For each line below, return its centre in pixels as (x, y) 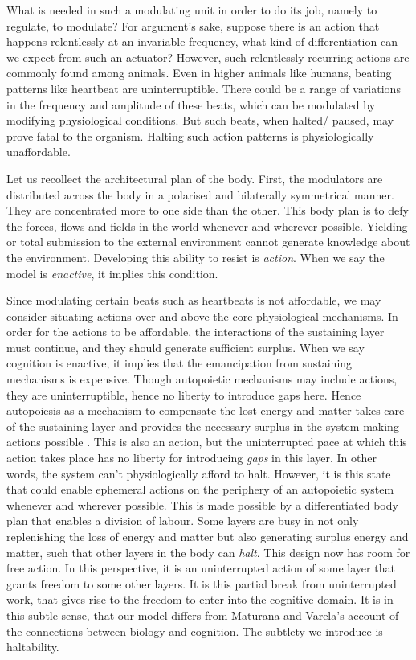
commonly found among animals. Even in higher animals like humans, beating (199, 73)
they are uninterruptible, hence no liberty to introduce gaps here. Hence (184, 394)
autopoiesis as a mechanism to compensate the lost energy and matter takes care (206, 410)
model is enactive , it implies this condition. (112, 273)
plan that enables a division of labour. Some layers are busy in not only (183, 521)
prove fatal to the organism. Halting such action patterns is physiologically (190, 135)
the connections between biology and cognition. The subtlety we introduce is (195, 631)
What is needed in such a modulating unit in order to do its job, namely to (192, 10)
